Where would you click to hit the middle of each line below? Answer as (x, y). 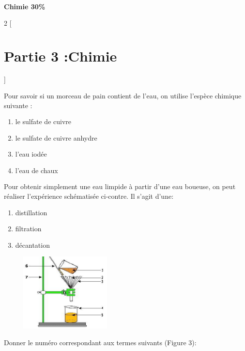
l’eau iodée (31, 154)
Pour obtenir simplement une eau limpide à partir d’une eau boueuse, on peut (120, 186)
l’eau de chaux (37, 170)
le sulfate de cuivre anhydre (56, 137)
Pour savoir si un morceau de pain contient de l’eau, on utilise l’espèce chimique (123, 95)
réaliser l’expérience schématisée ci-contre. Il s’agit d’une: (89, 196)
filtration (28, 229)
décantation (32, 245)
